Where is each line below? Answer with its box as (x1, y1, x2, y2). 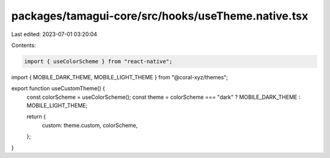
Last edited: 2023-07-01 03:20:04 (11, 31, 98, 38)
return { (26, 113, 46, 120)
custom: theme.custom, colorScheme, (42, 121, 138, 129)
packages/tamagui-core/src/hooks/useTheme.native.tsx (11, 9, 309, 23)
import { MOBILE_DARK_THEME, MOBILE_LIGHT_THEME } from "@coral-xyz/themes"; (11, 73, 229, 81)
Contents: (11, 41, 36, 49)
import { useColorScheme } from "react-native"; (24, 58, 173, 65)
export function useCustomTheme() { (11, 85, 105, 92)
